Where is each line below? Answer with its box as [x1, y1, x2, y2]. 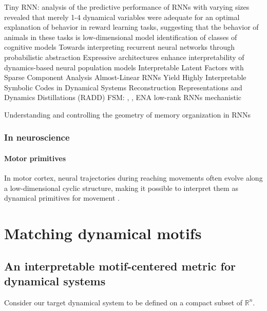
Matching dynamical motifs [4, 223, 202, 244]
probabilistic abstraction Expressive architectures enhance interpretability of [4, 51, 244, 62]
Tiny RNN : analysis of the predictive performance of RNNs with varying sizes [4, 2, 250, 12]
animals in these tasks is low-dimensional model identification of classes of [4, 31, 237, 42]
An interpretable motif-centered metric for [4, 258, 236, 274]
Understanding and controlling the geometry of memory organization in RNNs [4, 109, 251, 120]
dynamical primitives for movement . [4, 192, 120, 203]
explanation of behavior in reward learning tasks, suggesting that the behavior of [4, 22, 259, 32]
